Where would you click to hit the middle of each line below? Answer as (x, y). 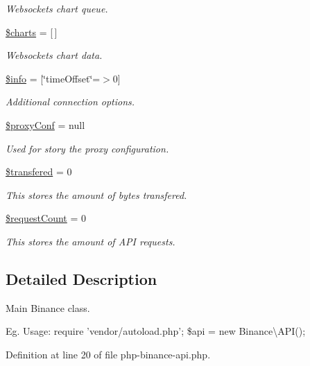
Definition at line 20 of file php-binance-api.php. (108, 354)
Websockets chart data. (54, 55)
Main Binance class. (48, 307)
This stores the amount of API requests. (91, 241)
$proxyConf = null (45, 124)
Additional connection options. (70, 102)
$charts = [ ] (32, 32)
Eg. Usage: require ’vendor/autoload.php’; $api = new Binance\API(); (156, 331)
